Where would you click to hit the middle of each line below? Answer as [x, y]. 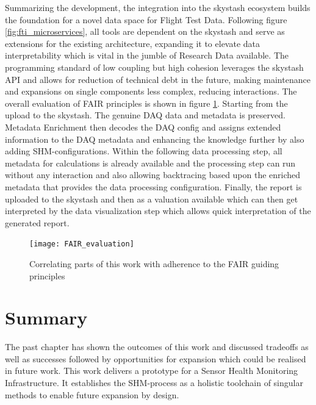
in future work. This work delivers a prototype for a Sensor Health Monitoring [152, 371]
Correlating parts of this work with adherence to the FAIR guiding [154, 263]
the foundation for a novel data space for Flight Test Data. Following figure [146, 19]
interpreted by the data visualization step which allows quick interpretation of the [158, 211]
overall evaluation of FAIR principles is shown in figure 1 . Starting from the [146, 103]
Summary [46, 317]
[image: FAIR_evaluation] [82, 244]
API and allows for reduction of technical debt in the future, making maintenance [158, 79]
